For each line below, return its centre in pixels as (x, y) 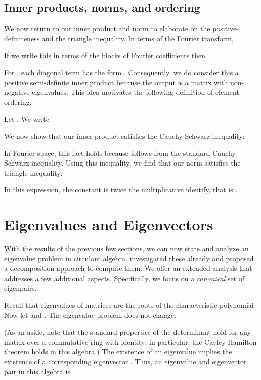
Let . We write (27, 119)
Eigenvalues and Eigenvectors (109, 224)
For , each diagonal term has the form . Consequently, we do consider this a (121, 72)
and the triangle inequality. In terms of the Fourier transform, (138, 38)
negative (17, 92)
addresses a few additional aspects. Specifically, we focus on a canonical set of (124, 278)
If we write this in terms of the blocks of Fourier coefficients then (105, 55)
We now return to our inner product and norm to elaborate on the (107, 29)
